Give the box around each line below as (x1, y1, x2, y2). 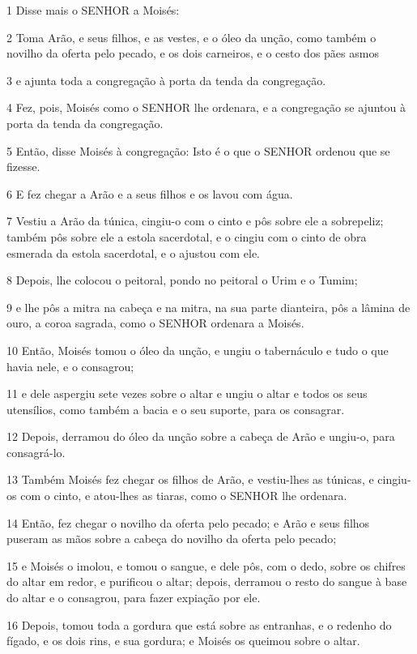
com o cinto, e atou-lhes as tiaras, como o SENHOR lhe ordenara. (20, 487, 347, 504)
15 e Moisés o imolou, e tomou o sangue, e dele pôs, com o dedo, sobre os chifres (6, 557, 406, 574)
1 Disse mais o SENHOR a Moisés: (6, 2, 180, 18)
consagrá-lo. (6, 443, 66, 460)
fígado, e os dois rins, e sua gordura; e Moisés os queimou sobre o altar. (6, 632, 360, 649)
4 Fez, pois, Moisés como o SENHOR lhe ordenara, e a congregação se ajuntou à (6, 99, 406, 116)
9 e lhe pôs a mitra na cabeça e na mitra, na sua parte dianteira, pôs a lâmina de (6, 298, 411, 315)
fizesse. (6, 158, 40, 175)
